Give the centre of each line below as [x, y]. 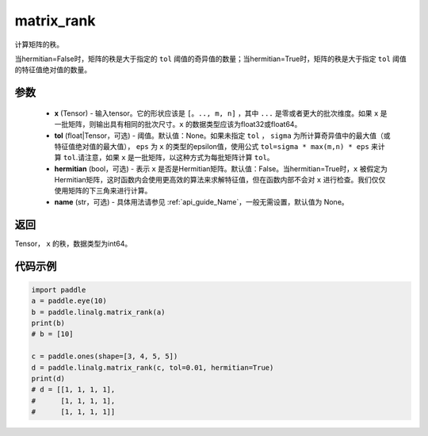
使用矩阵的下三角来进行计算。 [103, 191]
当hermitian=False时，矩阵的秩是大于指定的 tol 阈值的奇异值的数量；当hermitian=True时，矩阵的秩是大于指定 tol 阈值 [211, 59]
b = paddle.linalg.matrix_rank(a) [98, 312]
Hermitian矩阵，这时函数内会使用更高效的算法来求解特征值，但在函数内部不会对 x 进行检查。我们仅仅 [220, 180]
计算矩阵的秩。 [39, 44]
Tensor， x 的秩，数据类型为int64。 [73, 243]
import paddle [59, 290]
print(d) [48, 378]
